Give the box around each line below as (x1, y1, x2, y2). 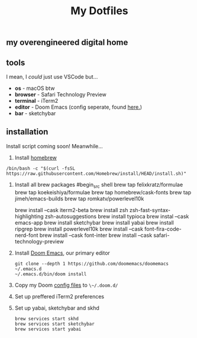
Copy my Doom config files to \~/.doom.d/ (14, 281, 118, 288)
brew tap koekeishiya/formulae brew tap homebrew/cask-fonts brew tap (14, 188, 192, 196)
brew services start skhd (14, 316, 79, 321)
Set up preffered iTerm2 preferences (14, 292, 105, 300)
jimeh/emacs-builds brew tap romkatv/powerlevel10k (14, 195, 144, 202)
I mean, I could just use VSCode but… (6, 73, 98, 80)
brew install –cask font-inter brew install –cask (39, 232, 153, 239)
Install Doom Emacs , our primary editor (14, 249, 111, 256)
